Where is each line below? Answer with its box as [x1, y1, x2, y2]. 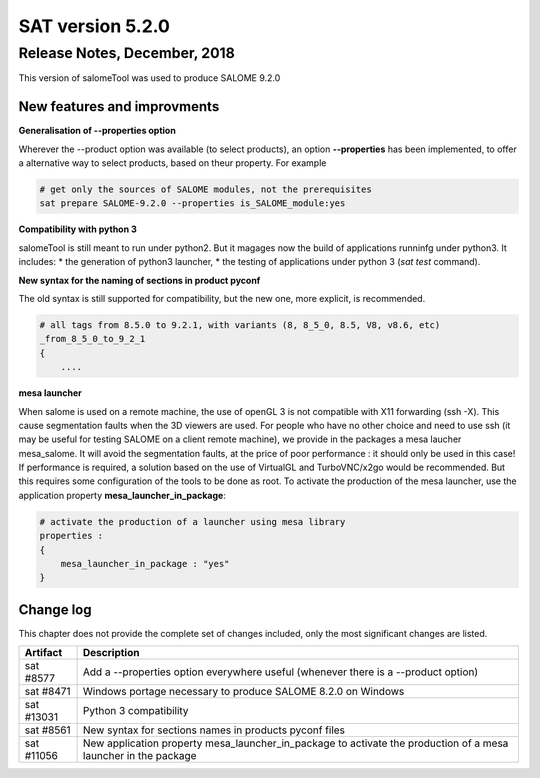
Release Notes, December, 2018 [18, 44, 235, 62]
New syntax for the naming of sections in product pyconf [18, 274, 261, 286]
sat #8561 [24, 723, 71, 737]
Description [82, 646, 140, 660]
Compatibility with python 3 [18, 223, 137, 235]
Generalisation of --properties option [18, 125, 177, 137]
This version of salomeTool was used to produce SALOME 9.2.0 [18, 72, 281, 84]
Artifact [24, 646, 63, 660]
